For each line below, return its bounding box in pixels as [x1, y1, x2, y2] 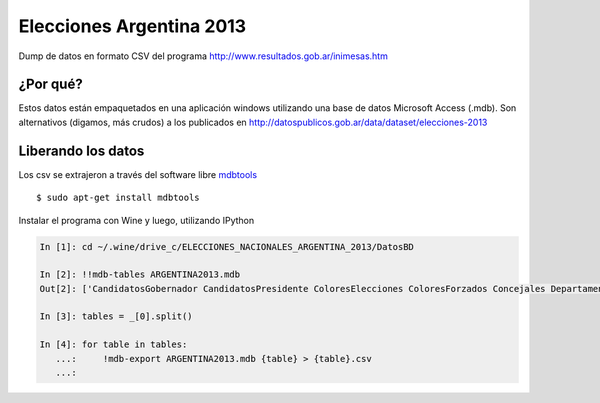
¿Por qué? [18, 76, 84, 93]
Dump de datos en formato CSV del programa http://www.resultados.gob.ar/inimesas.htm [18, 50, 389, 62]
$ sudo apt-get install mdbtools [36, 192, 200, 204]
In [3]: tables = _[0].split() [39, 311, 194, 322]
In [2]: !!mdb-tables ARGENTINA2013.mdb [39, 269, 240, 280]
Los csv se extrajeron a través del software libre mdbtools [18, 168, 258, 180]
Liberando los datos [18, 142, 145, 159]
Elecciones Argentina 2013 [18, 15, 247, 37]
